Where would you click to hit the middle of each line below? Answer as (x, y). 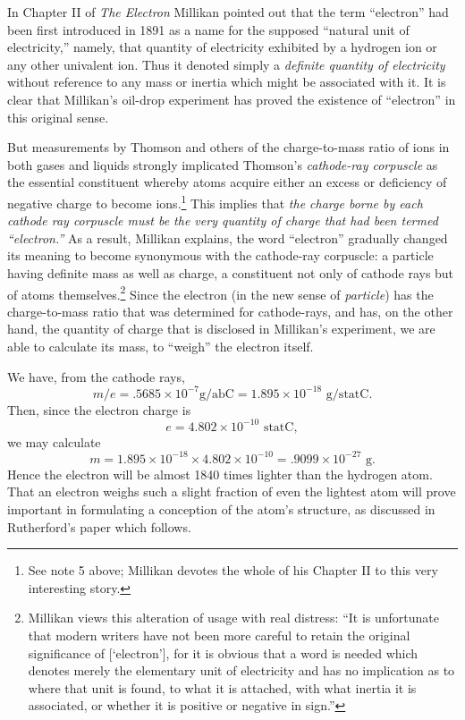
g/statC (347, 394)
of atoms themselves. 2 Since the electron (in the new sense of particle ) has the (220, 292)
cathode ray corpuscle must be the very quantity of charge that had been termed (223, 220)
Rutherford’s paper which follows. (99, 526)
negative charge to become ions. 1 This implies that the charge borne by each (215, 201)
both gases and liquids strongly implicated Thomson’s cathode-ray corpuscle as (223, 164)
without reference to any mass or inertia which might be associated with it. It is (227, 82)
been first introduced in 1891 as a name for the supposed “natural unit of (208, 29)
